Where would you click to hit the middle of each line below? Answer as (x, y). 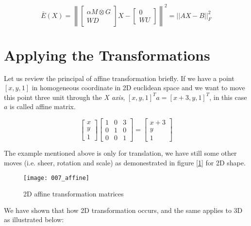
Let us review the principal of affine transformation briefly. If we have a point (119, 78)
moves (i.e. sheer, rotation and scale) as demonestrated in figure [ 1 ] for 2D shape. (125, 162)
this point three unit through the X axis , (65, 97)
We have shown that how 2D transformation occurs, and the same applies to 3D (123, 210)
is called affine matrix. (43, 106)
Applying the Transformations (107, 55)
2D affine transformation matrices (74, 193)
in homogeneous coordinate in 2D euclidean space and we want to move (138, 88)
